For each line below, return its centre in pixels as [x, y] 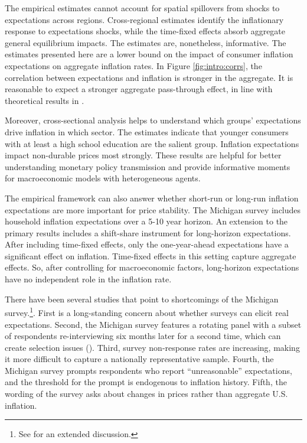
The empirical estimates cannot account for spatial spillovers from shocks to [142, 8]
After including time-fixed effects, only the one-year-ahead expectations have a [147, 244]
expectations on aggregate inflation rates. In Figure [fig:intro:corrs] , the [133, 65]
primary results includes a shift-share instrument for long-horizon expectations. [148, 232]
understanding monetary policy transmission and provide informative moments [148, 166]
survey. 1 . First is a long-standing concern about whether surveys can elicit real [147, 312]
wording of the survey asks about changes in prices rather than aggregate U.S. [146, 394]
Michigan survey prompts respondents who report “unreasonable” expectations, [148, 370]
